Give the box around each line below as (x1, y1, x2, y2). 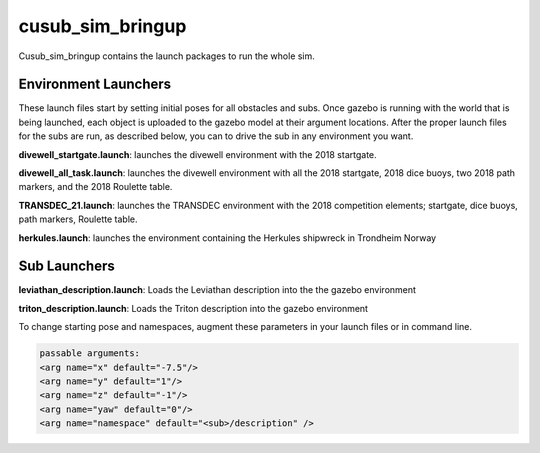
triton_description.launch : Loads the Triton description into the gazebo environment (18, 302, 369, 314)
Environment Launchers (18, 76, 172, 93)
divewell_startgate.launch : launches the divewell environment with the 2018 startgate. (18, 148, 377, 160)
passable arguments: (39, 348, 140, 359)
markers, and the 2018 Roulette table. (18, 181, 173, 193)
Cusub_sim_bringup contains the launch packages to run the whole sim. (18, 50, 315, 62)
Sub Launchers (18, 258, 115, 275)
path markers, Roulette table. (18, 213, 138, 225)
